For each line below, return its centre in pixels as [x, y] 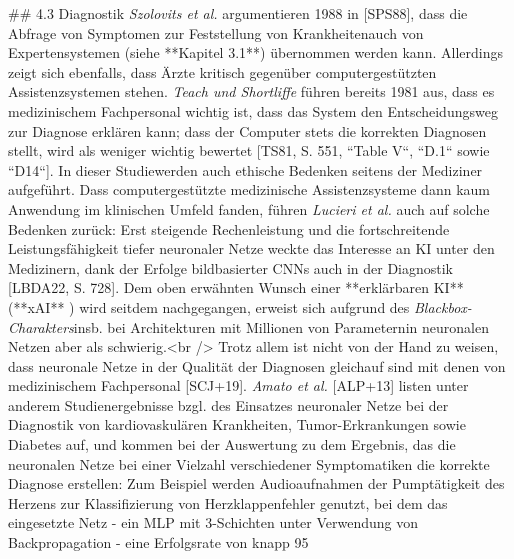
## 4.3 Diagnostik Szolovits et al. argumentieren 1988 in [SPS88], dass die [238, 13]
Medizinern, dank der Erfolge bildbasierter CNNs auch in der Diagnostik [231, 267]
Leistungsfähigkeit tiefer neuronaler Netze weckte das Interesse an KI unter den [251, 248]
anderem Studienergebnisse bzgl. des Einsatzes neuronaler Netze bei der [228, 404]
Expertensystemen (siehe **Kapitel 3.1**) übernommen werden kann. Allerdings [255, 52]
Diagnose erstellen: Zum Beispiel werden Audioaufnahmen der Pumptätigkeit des [256, 483]
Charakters [41, 326]
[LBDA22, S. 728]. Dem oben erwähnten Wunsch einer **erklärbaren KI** [236, 287]
